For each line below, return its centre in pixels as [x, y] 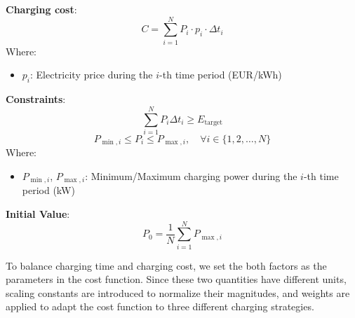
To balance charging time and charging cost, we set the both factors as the [166, 265]
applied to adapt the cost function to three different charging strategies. [160, 306]
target [213, 122]
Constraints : [36, 99]
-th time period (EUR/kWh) [221, 75]
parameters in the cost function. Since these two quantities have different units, [176, 279]
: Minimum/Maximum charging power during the [191, 175]
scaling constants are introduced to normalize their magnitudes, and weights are [178, 292]
